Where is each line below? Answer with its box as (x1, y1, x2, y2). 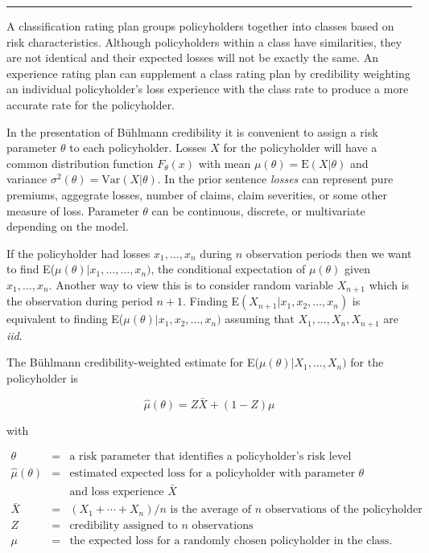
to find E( (6, 260, 56, 277)
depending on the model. (6, 218, 129, 235)
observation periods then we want (245, 244, 412, 261)
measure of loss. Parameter (6, 202, 139, 219)
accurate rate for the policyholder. (6, 96, 175, 113)
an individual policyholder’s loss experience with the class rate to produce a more (6, 80, 409, 97)
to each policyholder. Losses (69, 139, 207, 156)
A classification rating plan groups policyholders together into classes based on (6, 18, 394, 34)
